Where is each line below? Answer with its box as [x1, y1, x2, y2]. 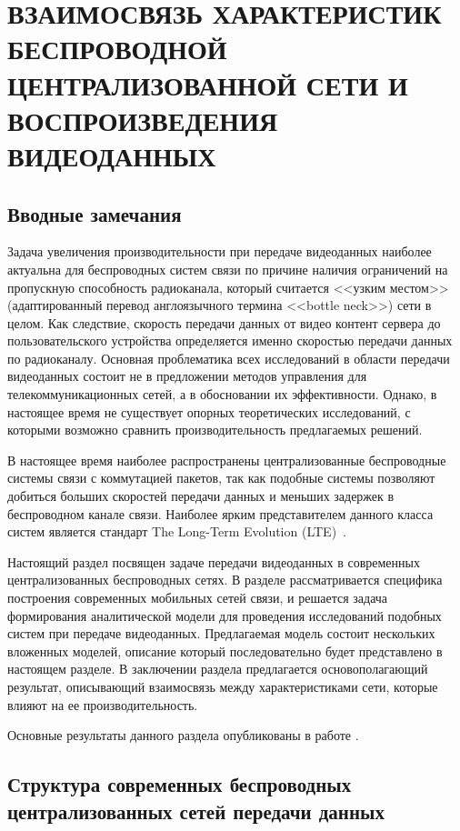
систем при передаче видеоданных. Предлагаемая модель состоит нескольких [7, 624, 435, 643]
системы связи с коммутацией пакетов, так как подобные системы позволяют [7, 468, 435, 487]
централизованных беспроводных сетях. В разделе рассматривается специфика [7, 570, 443, 589]
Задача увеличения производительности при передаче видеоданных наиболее [7, 242, 432, 261]
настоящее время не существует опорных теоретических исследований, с [7, 402, 411, 421]
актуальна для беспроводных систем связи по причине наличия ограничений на [7, 259, 448, 278]
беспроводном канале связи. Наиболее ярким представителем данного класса [7, 504, 434, 523]
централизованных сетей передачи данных [7, 796, 385, 825]
